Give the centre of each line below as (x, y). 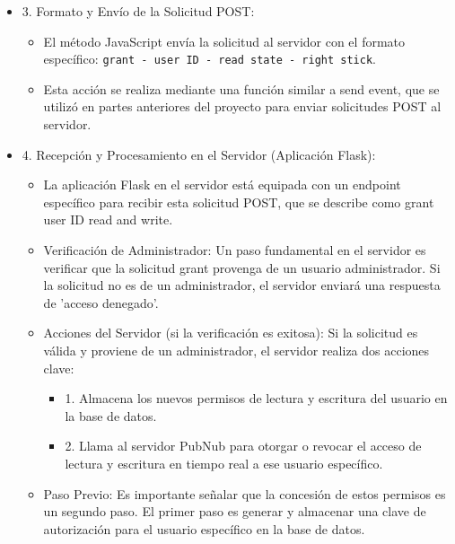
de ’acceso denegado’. (101, 302)
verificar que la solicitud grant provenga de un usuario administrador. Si (242, 267)
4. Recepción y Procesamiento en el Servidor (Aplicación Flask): (199, 154)
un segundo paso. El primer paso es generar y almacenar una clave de (235, 511)
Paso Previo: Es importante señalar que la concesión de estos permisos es (245, 493)
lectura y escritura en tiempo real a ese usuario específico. (224, 463)
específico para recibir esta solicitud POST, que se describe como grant (239, 202)
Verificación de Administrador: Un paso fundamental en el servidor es (235, 250)
